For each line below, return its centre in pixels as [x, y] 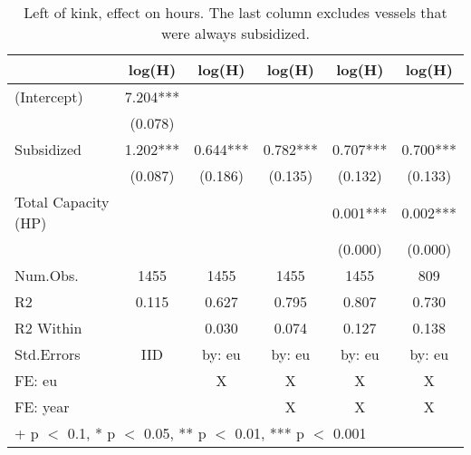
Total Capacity [62, 202]
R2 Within [48, 328]
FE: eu [36, 380]
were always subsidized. [235, 33]
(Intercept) [49, 97]
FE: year [42, 407]
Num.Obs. [47, 275]
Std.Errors [48, 354]
